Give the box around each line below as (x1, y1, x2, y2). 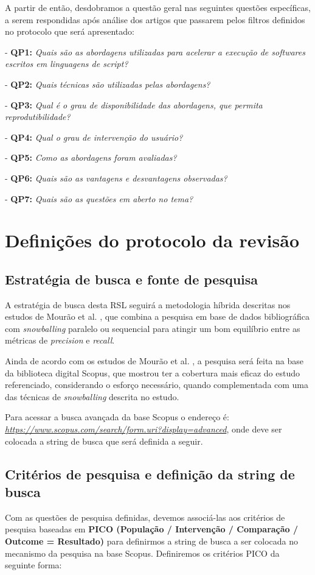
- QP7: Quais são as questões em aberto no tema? (5, 192, 193, 205)
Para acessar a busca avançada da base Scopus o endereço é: (5, 411, 229, 423)
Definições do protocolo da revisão (5, 228, 300, 253)
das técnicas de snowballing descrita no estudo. (5, 390, 179, 403)
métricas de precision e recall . (5, 334, 115, 347)
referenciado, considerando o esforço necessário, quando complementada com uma (5, 378, 309, 391)
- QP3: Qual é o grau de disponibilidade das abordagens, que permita (5, 98, 263, 111)
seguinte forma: (5, 559, 62, 571)
